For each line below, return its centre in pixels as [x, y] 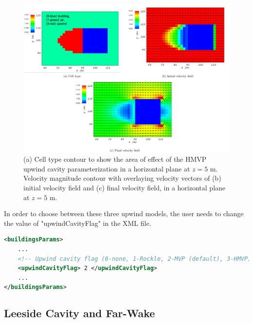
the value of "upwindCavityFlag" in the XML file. [78, 223]
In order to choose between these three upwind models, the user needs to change [124, 213]
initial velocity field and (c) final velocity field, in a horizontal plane [125, 187]
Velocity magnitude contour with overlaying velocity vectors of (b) [122, 178]
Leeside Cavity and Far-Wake [80, 313]
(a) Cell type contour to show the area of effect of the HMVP [115, 159]
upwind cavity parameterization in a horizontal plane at [107, 168]
